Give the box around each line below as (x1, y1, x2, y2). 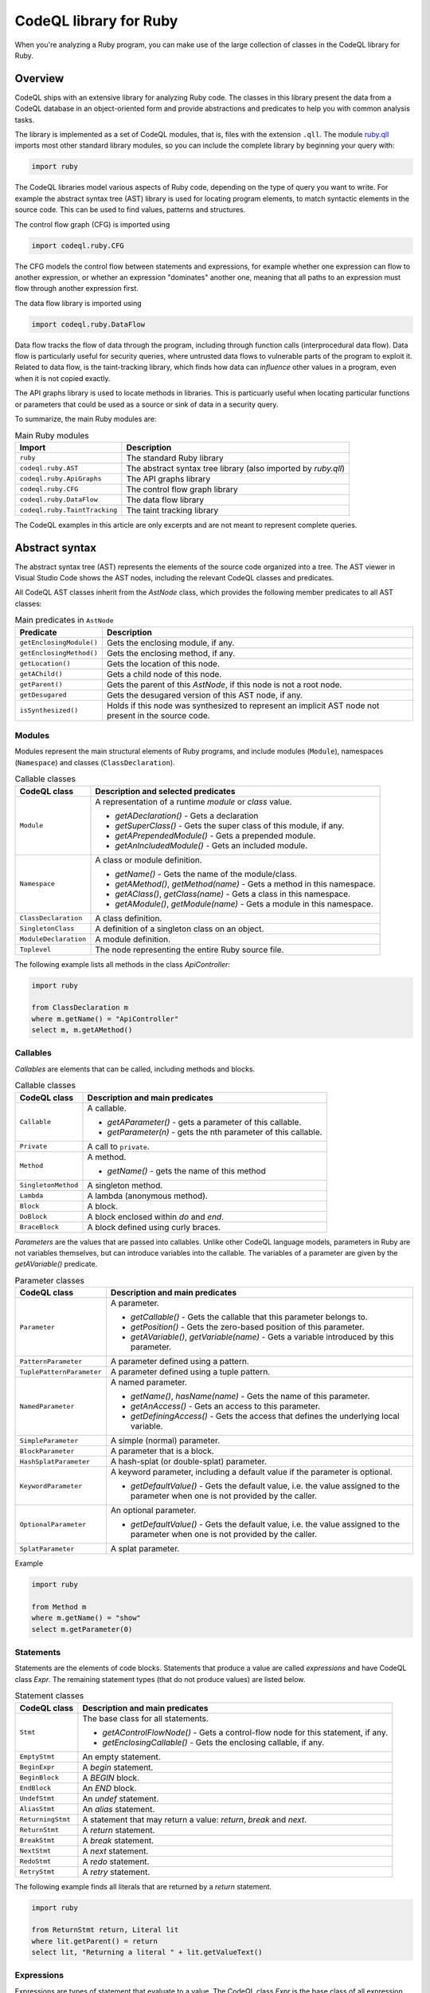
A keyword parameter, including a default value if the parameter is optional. (110, 1467, 393, 1478)
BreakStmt (19, 1836, 56, 1845)
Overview (14, 72, 64, 85)
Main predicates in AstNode (14, 615, 115, 626)
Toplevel (19, 945, 52, 954)
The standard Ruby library (126, 452, 225, 463)
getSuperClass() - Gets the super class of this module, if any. (115, 820, 345, 831)
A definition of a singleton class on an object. (95, 923, 264, 934)
